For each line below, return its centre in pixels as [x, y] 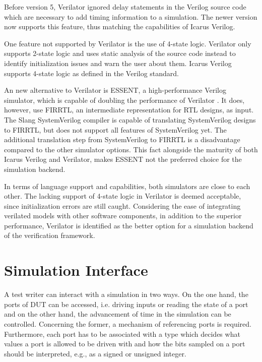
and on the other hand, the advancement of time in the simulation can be [118, 314]
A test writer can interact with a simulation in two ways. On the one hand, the [126, 294]
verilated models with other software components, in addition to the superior [123, 216]
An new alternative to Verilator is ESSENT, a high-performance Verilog [115, 90]
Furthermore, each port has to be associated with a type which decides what [122, 334]
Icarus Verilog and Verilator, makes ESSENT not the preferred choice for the [123, 159]
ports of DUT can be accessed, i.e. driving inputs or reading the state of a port [126, 304]
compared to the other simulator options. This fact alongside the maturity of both [131, 149]
